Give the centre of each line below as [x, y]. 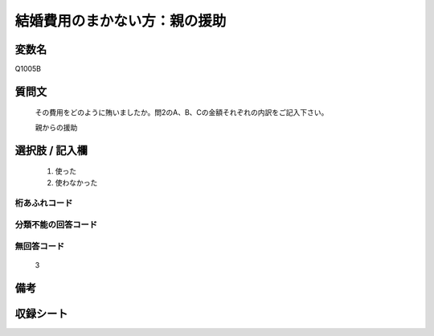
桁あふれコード [44, 203]
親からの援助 [56, 127]
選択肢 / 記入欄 [51, 150]
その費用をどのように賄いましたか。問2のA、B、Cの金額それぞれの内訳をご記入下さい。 [182, 113]
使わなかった [76, 182]
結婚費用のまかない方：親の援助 [121, 21]
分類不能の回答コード [56, 224]
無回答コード [40, 246]
